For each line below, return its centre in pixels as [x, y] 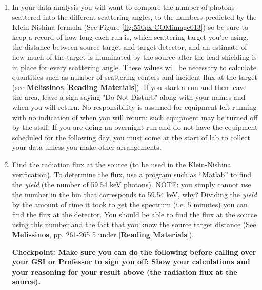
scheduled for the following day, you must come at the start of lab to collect [131, 137]
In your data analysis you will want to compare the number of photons [123, 7]
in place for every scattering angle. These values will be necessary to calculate [134, 67]
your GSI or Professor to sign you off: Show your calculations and [131, 262]
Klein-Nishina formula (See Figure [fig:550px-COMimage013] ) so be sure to [130, 27]
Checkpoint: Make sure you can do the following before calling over [134, 251]
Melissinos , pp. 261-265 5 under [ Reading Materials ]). [103, 235]
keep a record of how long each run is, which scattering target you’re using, [130, 37]
